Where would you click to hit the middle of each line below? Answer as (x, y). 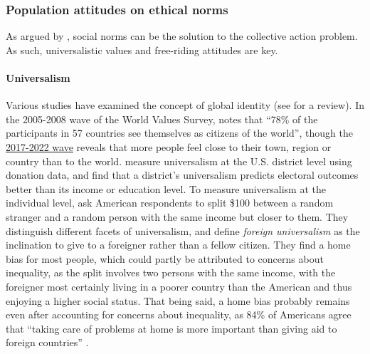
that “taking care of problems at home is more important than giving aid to (171, 328)
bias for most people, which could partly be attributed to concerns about (165, 258)
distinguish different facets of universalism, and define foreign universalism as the (183, 230)
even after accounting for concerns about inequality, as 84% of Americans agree (179, 314)
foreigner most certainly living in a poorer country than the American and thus (179, 286)
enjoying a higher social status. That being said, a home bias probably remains (178, 300)
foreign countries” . (47, 342)
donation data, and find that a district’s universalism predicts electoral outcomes (182, 175)
